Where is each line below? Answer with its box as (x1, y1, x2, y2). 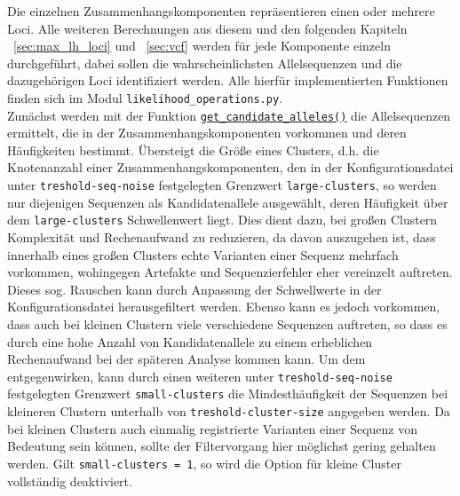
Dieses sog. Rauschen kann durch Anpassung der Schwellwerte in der (7, 279, 382, 298)
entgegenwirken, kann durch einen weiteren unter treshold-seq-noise (7, 366, 393, 385)
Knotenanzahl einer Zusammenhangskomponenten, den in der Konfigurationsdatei (7, 158, 454, 177)
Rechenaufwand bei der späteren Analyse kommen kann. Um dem (7, 350, 366, 368)
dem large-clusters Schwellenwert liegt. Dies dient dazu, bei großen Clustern (7, 210, 438, 229)
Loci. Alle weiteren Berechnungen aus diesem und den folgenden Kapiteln (7, 19, 408, 37)
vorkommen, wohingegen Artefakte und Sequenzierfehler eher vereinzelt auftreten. (7, 263, 453, 281)
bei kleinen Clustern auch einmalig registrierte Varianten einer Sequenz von (7, 419, 418, 437)
